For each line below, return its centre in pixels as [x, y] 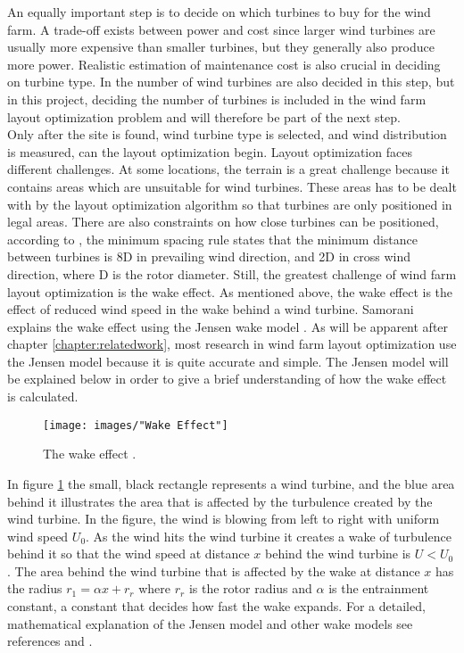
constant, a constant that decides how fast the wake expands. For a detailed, [216, 606]
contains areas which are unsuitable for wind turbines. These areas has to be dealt [232, 186]
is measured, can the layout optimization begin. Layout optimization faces [210, 151]
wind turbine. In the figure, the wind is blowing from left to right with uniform [224, 519]
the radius [35, 588]
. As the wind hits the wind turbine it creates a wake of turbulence [269, 536]
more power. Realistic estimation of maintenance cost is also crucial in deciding [224, 64]
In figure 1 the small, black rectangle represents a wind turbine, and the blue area [231, 483]
